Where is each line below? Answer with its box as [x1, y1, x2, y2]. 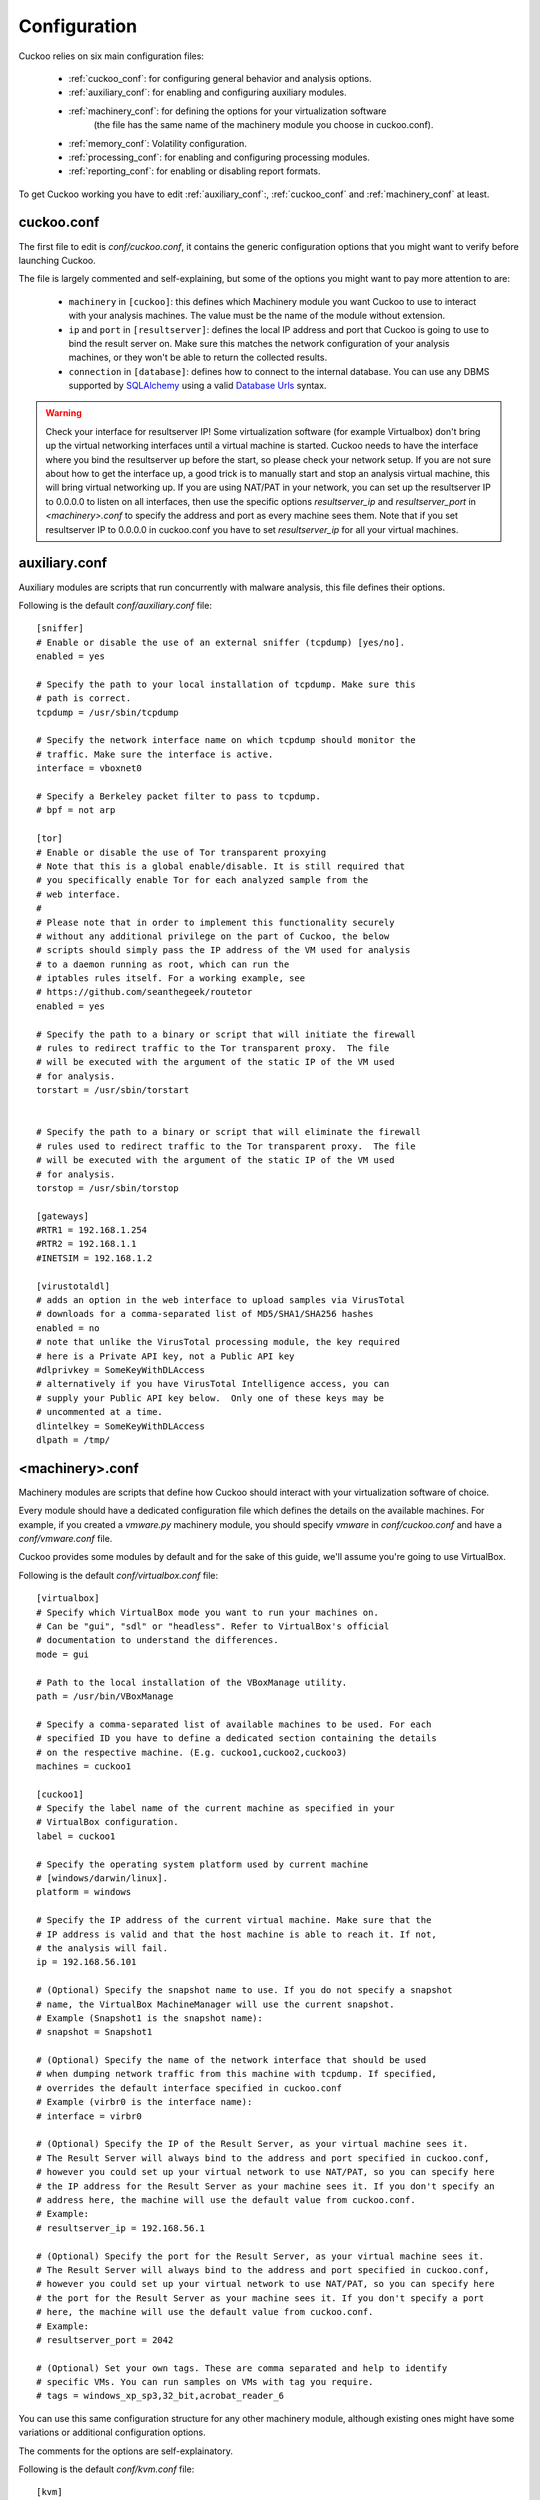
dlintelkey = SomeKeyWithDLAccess [36, 1420, 205, 1432]
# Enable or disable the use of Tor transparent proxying [36, 846, 327, 858]
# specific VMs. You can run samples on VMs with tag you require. [36, 2376, 374, 2388]
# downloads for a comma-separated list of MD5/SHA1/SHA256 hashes [36, 1308, 374, 1320]
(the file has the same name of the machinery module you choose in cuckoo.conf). [93, 119, 434, 131]
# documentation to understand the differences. [36, 1635, 279, 1646]
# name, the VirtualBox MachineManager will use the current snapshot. [36, 1998, 395, 2010]
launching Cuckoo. [18, 254, 96, 266]
